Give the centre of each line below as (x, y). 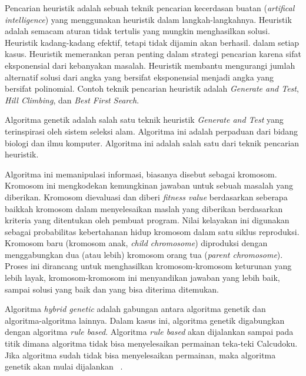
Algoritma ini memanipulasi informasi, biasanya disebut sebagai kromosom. (141, 174)
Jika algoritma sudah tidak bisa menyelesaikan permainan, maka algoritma (140, 355)
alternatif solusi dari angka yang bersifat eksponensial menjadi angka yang (139, 77)
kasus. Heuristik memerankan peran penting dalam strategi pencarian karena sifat (153, 54)
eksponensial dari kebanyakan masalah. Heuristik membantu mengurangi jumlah (150, 65)
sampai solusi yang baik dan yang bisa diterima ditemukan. (112, 289)
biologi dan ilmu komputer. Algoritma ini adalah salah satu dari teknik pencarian (152, 142)
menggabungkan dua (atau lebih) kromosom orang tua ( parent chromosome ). (144, 254)
